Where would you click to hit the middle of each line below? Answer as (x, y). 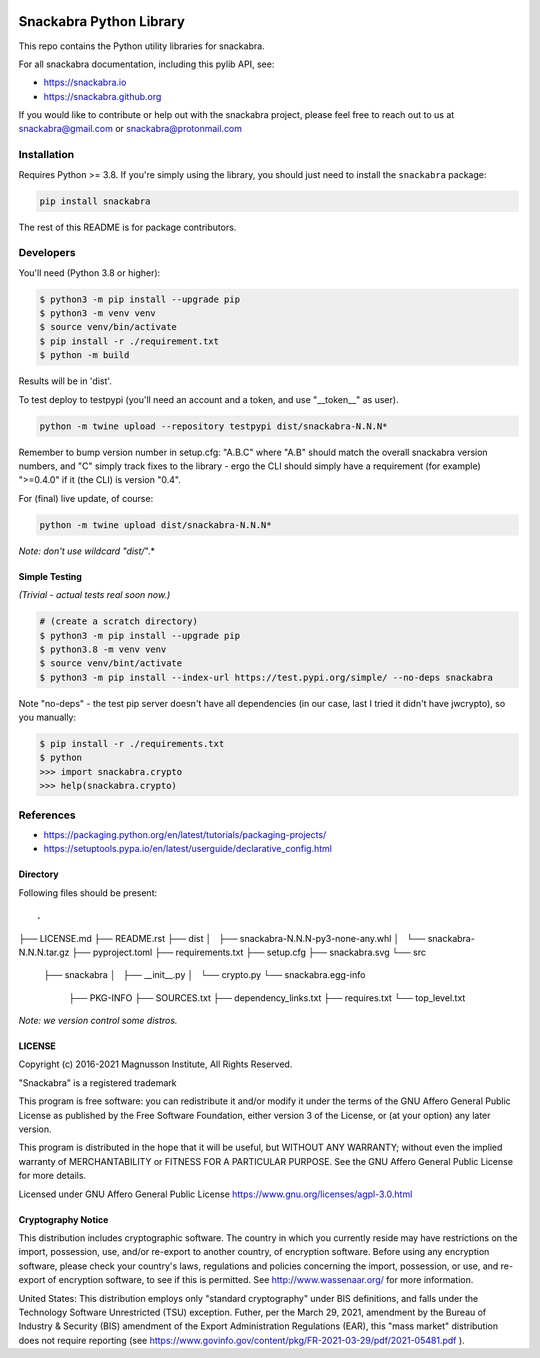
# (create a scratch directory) (119, 621)
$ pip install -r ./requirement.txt (129, 341)
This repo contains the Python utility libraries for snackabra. (141, 46)
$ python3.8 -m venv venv (103, 649)
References (47, 815)
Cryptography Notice (63, 1219)
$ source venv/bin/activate (108, 327)
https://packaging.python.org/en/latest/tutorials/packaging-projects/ (185, 834)
